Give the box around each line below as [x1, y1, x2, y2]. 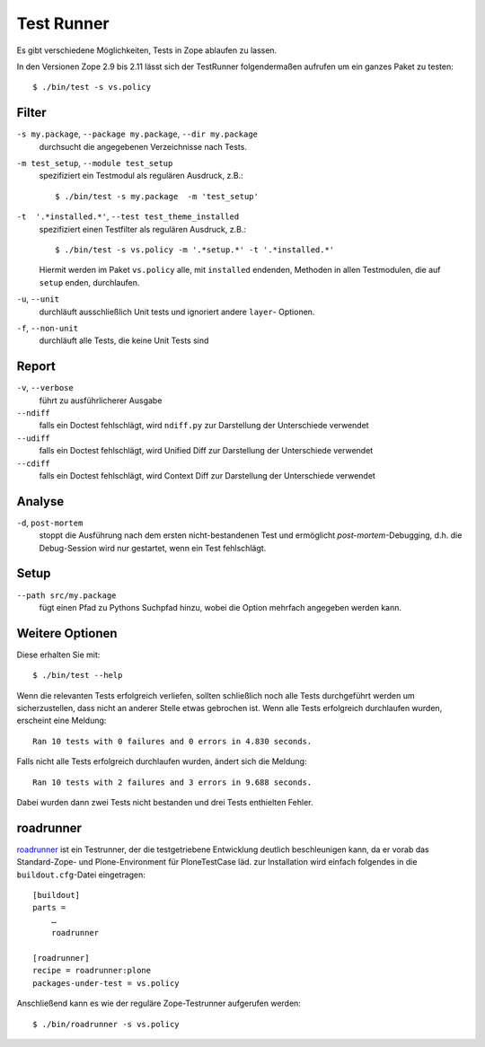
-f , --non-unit [16, 322, 79, 333]
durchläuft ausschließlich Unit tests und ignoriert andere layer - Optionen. [39, 306, 315, 317]
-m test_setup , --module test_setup [16, 158, 173, 169]
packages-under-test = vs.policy [32, 978, 180, 988]
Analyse [16, 494, 65, 509]
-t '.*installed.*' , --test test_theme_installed [16, 211, 240, 222]
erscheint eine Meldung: [16, 715, 107, 726]
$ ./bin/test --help [32, 670, 123, 681]
